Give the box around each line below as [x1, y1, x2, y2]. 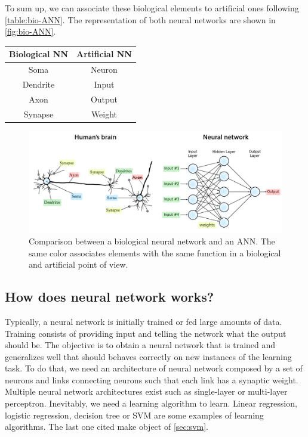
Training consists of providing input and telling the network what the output [5, 327, 287, 339]
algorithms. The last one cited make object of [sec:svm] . [5, 420, 208, 433]
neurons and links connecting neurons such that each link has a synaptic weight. [5, 373, 298, 386]
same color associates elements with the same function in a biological [29, 246, 281, 259]
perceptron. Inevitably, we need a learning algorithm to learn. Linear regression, [5, 397, 297, 410]
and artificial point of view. [29, 258, 128, 271]
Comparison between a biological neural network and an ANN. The [29, 234, 275, 247]
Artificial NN [76, 48, 132, 60]
